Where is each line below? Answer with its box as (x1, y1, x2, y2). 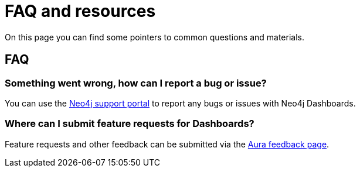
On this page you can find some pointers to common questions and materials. (5, 32, 304, 42)
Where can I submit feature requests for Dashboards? (5, 118, 254, 130)
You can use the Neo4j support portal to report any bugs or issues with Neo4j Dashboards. (5, 98, 356, 108)
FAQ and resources (5, 1, 156, 21)
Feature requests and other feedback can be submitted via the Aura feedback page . (5, 139, 330, 149)
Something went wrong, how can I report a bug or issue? (5, 77, 267, 89)
